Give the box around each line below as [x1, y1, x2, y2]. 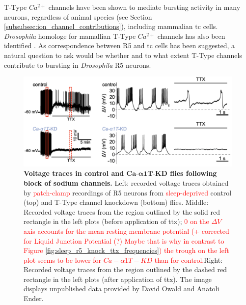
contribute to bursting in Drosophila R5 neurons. [4, 59, 151, 70]
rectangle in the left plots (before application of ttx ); [24, 216, 182, 226]
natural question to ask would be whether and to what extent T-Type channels [4, 50, 242, 60]
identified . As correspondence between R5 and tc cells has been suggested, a [4, 40, 235, 51]
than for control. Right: [154, 254, 223, 265]
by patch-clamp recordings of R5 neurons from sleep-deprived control [24, 187, 232, 197]
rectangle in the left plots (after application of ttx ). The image [24, 274, 212, 284]
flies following [170, 168, 217, 178]
